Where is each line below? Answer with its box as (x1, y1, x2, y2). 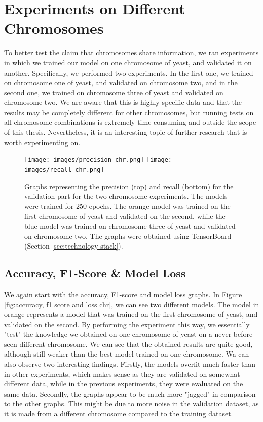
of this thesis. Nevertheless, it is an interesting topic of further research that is (4, 127, 247, 137)
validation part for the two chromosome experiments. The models (24, 191, 228, 201)
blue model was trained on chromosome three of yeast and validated (24, 220, 236, 231)
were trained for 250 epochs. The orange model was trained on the (24, 200, 231, 211)
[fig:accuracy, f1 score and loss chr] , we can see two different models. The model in (4, 299, 259, 309)
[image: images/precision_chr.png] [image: (24, 156, 172, 164)
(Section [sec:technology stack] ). (24, 240, 123, 251)
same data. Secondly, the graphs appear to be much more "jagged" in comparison (4, 388, 256, 399)
